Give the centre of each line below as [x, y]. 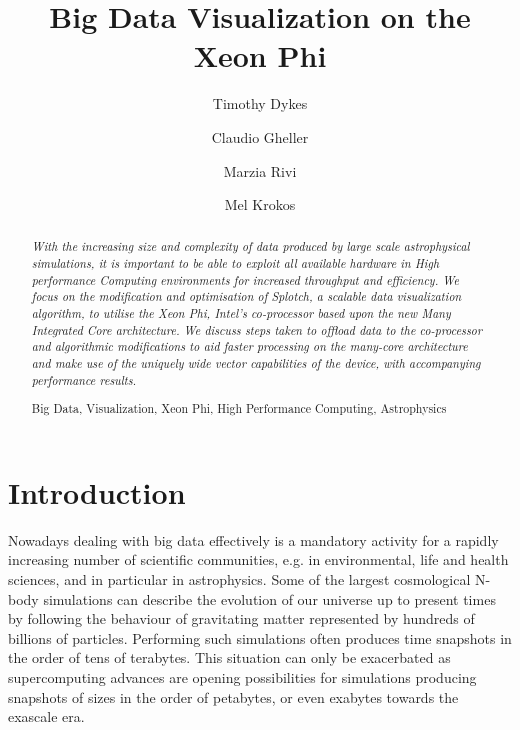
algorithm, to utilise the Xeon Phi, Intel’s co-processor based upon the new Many [241, 313]
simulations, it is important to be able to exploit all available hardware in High [235, 263]
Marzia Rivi [260, 170]
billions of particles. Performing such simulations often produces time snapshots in [260, 637]
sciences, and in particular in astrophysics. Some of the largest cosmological [239, 579]
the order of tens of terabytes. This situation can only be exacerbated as [229, 657]
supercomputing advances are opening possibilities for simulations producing [242, 677]
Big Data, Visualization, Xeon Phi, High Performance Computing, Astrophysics [239, 408]
